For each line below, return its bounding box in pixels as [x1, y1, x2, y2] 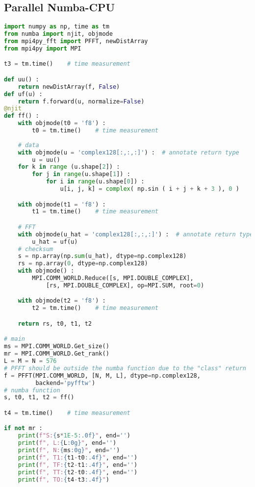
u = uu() [32, 156, 60, 163]
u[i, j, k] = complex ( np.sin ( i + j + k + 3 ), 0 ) [60, 185, 239, 193]
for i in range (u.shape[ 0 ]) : [46, 178, 145, 185]
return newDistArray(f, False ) [18, 83, 120, 90]
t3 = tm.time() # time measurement [4, 60, 130, 68]
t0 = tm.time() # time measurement [32, 127, 159, 134]
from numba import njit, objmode [4, 30, 113, 38]
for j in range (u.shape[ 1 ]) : [32, 171, 130, 178]
